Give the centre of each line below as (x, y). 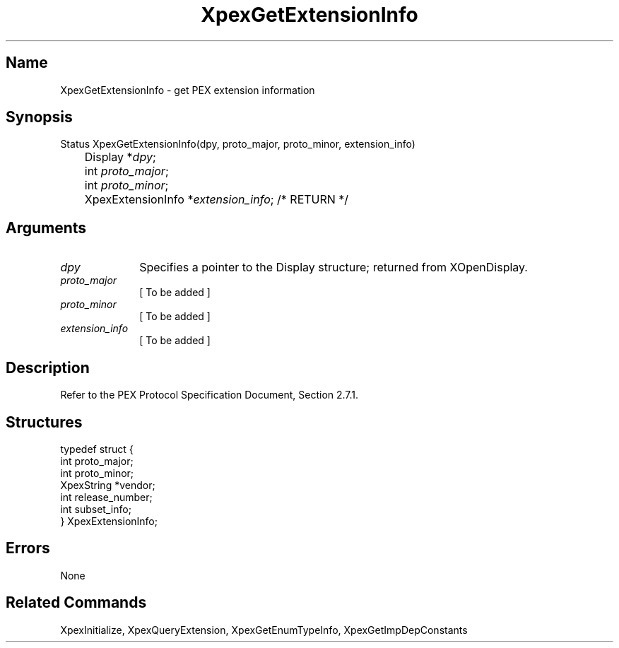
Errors (28, 548)
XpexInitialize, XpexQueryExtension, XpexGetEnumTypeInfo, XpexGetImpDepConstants (264, 630)
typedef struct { (97, 449)
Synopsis (39, 117)
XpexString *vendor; (108, 485)
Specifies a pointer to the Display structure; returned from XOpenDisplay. (334, 267)
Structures (44, 422)
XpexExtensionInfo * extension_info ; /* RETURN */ (217, 200)
